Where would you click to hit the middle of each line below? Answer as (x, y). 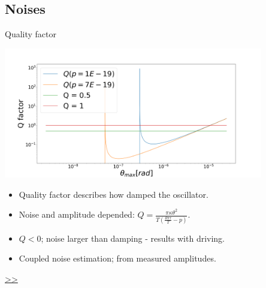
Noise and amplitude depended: (77, 214)
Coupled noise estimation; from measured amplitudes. (117, 258)
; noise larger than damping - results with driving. (133, 238)
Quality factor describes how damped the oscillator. (114, 194)
